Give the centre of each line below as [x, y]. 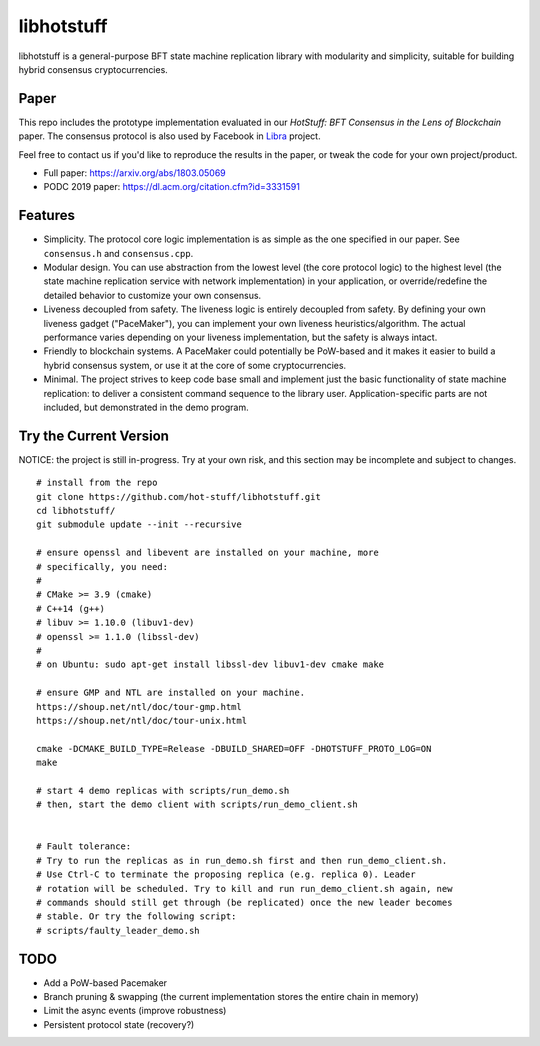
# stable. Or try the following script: [136, 916]
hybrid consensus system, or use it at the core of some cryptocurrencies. [195, 365]
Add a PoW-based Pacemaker [105, 982]
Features [46, 215]
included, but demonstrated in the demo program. [146, 407]
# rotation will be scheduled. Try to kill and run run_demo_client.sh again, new [244, 888]
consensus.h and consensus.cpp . [118, 253]
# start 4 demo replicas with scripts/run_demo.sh [163, 790]
